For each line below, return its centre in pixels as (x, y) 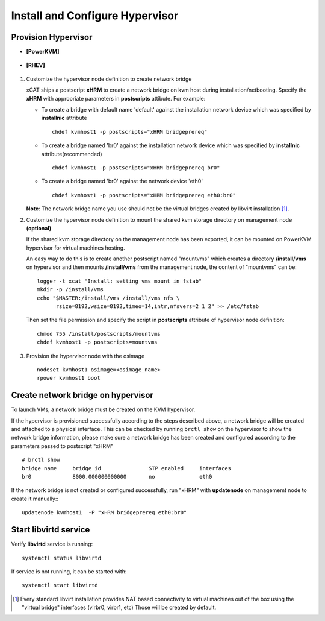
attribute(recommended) (72, 154)
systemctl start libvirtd (60, 585)
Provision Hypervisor (52, 37)
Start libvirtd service (51, 530)
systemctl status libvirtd (62, 558)
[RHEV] (36, 65)
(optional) (39, 228)
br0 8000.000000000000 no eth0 (117, 477)
